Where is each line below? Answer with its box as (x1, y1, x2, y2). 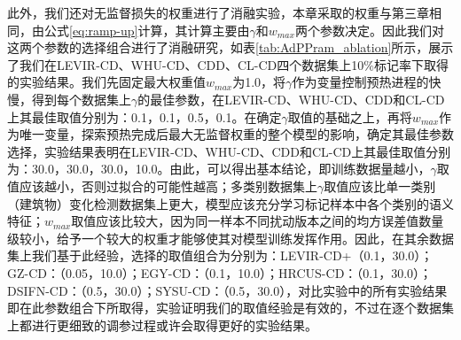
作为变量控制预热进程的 (292, 73, 429, 91)
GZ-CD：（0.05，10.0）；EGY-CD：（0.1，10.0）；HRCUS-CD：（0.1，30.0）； (7, 263, 433, 282)
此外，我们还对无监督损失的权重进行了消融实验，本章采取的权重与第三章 (7, 4, 429, 21)
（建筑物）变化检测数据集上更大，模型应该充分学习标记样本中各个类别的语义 (7, 194, 454, 212)
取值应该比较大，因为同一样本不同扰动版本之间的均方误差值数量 (71, 212, 444, 230)
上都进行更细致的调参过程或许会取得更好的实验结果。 (7, 315, 317, 334)
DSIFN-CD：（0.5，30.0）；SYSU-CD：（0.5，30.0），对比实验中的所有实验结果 (7, 281, 448, 299)
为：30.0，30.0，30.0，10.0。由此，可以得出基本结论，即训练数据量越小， (7, 159, 431, 178)
